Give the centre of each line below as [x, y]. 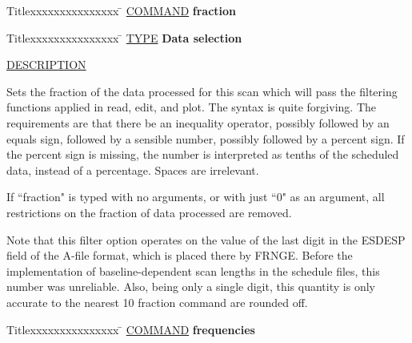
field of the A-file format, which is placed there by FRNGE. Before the [180, 255]
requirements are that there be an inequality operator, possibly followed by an [198, 122]
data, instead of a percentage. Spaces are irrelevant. [133, 169]
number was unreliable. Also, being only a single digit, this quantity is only [191, 287]
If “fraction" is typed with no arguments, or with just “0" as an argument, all [196, 197]
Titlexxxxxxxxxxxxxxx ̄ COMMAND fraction [122, 10]
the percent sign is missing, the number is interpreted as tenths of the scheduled [203, 154]
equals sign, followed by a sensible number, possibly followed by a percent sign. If [206, 138]
